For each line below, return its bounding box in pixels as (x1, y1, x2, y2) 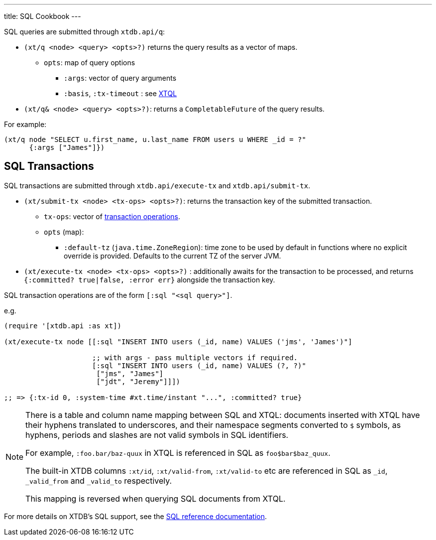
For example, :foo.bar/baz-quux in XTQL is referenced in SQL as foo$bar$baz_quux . (25, 447, 330, 458)
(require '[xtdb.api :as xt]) (4, 321, 122, 330)
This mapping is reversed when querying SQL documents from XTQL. (25, 493, 286, 504)
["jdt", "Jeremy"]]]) (96, 377, 181, 386)
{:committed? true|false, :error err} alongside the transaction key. (24, 275, 275, 284)
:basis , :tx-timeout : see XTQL (64, 89, 177, 98)
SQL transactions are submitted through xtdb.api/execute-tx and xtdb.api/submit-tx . (4, 181, 311, 190)
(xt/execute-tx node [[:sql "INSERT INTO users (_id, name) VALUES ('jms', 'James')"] (4, 337, 352, 346)
